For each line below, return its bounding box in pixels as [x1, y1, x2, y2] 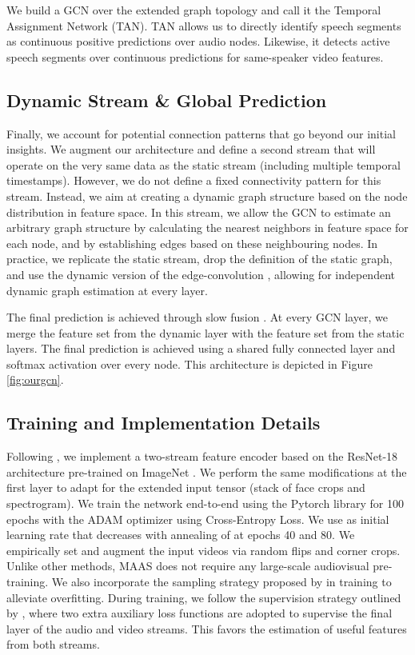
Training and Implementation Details [6, 410, 321, 435]
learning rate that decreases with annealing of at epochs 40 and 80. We [6, 526, 355, 543]
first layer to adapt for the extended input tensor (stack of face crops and [6, 479, 365, 496]
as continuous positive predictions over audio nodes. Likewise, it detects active [6, 33, 390, 50]
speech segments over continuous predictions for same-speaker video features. [6, 48, 384, 65]
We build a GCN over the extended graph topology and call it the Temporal [6, 2, 381, 18]
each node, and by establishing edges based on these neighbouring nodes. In [6, 234, 378, 251]
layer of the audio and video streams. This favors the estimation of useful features [6, 620, 407, 637]
